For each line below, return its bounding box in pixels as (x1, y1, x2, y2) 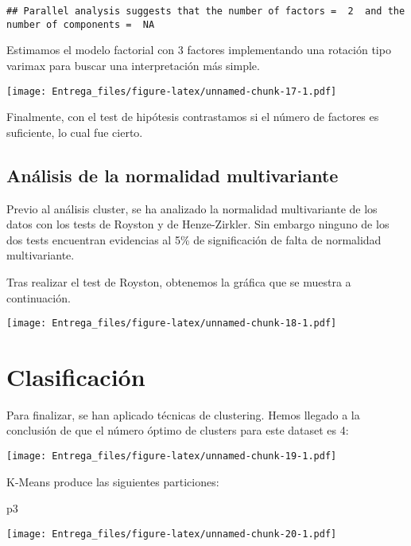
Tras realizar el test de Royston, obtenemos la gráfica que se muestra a (6, 273, 351, 290)
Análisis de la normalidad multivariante (6, 162, 339, 187)
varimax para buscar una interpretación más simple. (6, 57, 260, 73)
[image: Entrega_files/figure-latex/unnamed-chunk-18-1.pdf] (6, 318, 337, 330)
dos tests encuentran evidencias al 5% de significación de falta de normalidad (6, 231, 382, 248)
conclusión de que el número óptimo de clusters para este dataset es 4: (6, 422, 349, 439)
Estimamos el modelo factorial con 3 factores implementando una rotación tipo (6, 41, 391, 58)
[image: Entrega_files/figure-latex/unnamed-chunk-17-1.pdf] (6, 85, 337, 97)
